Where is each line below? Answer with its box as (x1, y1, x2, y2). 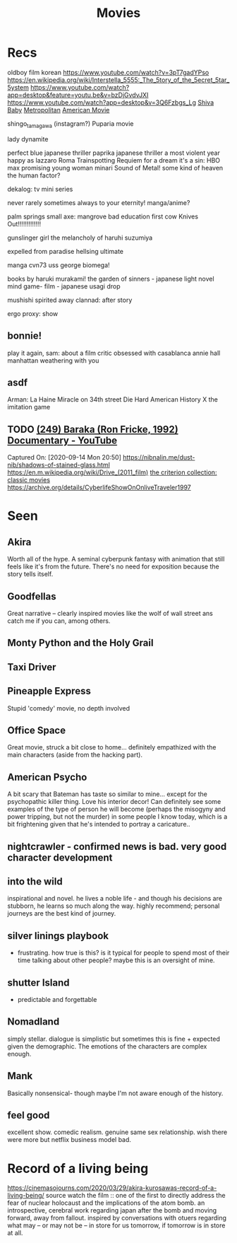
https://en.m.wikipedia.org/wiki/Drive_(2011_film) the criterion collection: (7, 468, 217, 477)
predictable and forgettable (17, 996, 97, 1004)
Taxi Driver (7, 661, 56, 673)
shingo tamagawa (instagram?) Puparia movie (7, 119, 134, 129)
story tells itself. (7, 570, 54, 578)
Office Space (7, 724, 66, 736)
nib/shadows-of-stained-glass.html (7, 461, 111, 469)
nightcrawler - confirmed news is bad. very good (7, 840, 227, 853)
